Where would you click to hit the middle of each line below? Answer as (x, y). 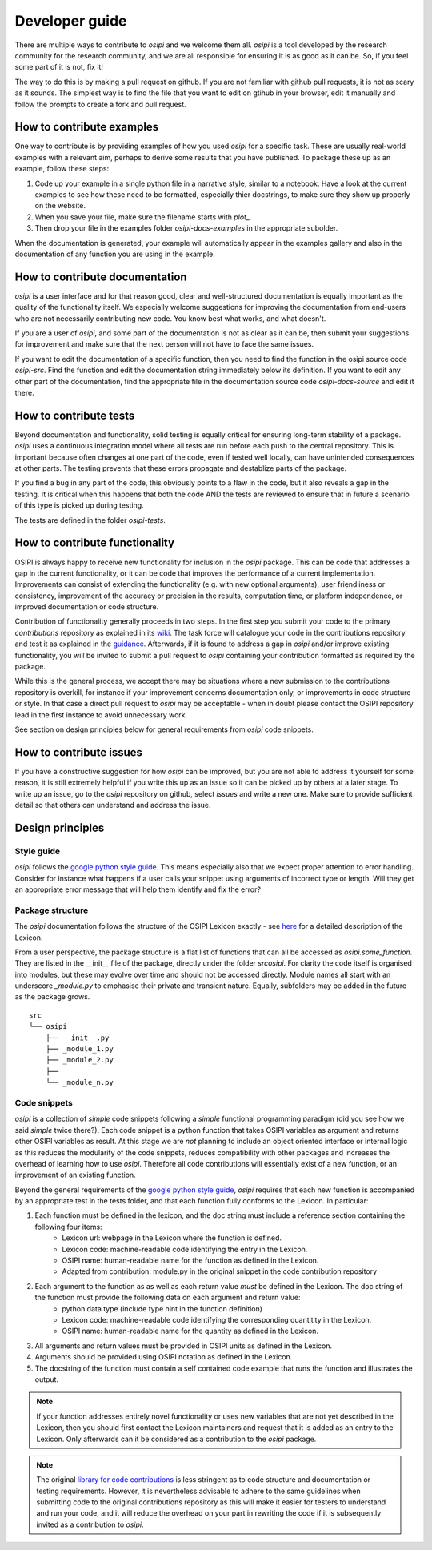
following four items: (69, 1227)
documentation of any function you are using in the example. (115, 254)
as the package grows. (52, 997)
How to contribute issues (79, 752)
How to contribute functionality (95, 543)
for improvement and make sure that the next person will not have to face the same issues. (164, 344)
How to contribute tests (75, 415)
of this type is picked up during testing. (79, 505)
